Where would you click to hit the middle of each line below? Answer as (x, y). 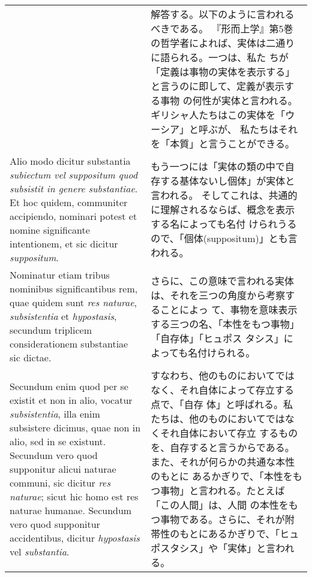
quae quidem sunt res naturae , (73, 302)
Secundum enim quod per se (69, 386)
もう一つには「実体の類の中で (218, 166)
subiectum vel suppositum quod (74, 175)
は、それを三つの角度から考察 (218, 295)
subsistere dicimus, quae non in (75, 427)
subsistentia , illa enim (55, 413)
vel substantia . (40, 551)
